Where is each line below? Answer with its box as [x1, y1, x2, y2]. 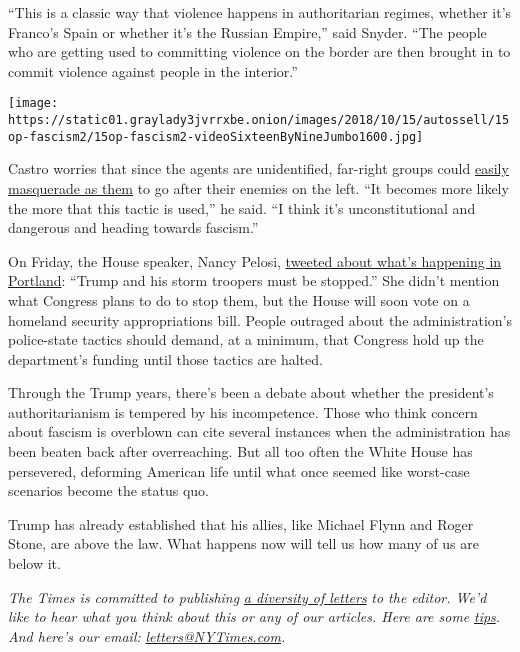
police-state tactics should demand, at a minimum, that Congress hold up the [8, 329, 484, 350]
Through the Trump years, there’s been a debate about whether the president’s [8, 382, 494, 403]
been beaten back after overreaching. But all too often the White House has [8, 441, 473, 462]
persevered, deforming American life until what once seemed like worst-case [8, 460, 470, 481]
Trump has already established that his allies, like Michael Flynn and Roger [8, 513, 474, 534]
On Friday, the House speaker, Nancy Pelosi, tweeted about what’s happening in [8, 250, 502, 271]
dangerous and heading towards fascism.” [8, 217, 259, 238]
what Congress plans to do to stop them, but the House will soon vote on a [8, 289, 470, 310]
